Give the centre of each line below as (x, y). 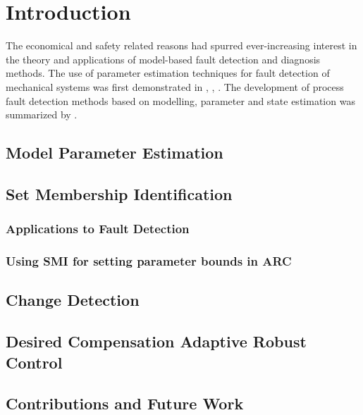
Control (34, 362)
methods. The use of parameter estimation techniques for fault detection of (168, 73)
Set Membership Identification (119, 193)
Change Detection (73, 300)
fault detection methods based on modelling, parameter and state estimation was (180, 100)
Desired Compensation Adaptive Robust (156, 341)
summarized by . (42, 114)
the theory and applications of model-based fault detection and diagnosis (163, 59)
